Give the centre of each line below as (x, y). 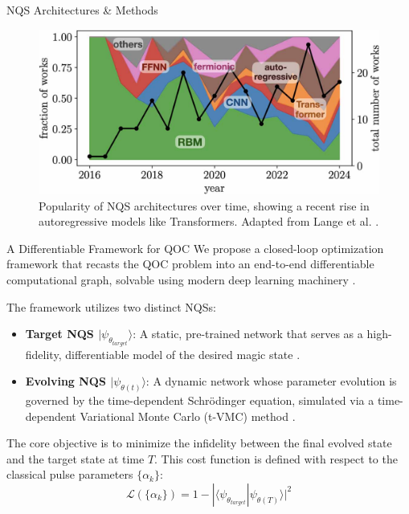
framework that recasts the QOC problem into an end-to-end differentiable (190, 264)
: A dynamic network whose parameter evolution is (271, 381)
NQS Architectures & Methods (82, 10)
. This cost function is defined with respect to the (276, 458)
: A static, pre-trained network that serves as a (248, 334)
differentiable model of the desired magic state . (183, 354)
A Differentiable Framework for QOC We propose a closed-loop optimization (195, 248)
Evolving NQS (65, 381)
